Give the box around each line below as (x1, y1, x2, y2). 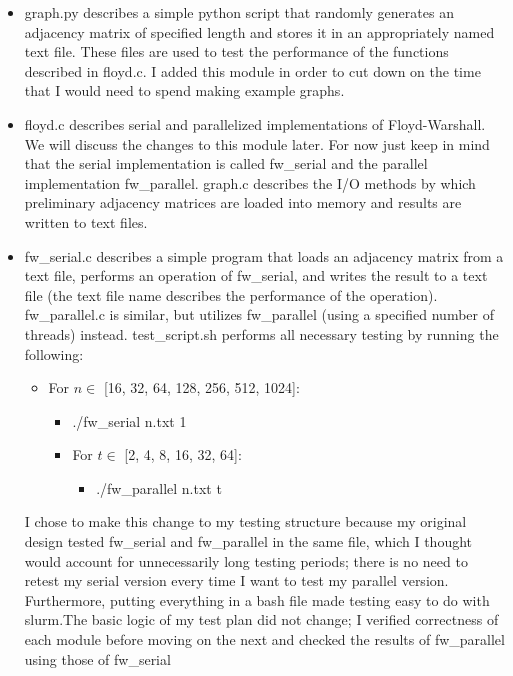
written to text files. (24, 211, 148, 232)
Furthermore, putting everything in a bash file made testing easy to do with (24, 589, 490, 610)
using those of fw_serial (24, 648, 171, 669)
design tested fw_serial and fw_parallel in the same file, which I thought (24, 531, 473, 552)
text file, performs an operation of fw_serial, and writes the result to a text (24, 265, 488, 286)
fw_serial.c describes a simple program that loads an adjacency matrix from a (24, 245, 504, 266)
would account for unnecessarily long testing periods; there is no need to (24, 550, 468, 571)
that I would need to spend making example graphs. (24, 80, 345, 101)
